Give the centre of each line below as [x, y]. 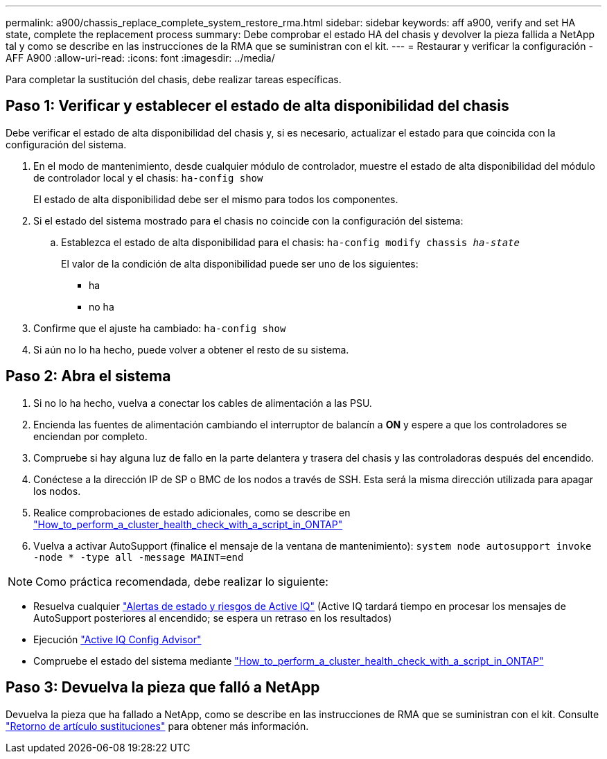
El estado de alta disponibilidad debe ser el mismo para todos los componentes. [216, 199]
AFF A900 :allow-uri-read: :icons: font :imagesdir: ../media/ [140, 58]
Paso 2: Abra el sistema [88, 376]
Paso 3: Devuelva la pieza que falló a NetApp [163, 688]
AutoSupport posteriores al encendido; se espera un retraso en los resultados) [213, 618]
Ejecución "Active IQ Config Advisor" [117, 639]
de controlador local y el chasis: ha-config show [148, 177]
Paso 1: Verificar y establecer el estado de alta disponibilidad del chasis [257, 106]
